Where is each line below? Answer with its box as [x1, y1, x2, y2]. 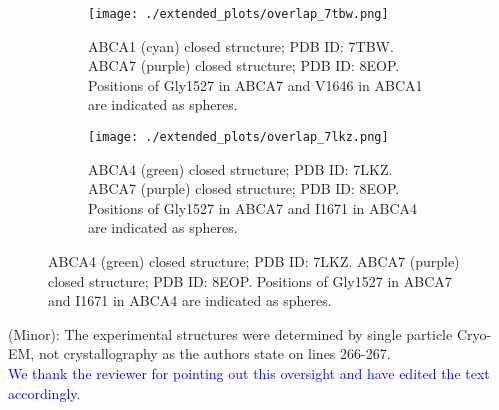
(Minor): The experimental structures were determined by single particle [8, 323, 453, 344]
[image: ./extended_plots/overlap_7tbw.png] [88, 7, 389, 21]
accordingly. [8, 382, 81, 403]
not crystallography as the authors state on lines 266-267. [38, 343, 391, 364]
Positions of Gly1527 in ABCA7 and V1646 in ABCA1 [88, 74, 423, 95]
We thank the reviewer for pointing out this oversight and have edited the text [8, 363, 490, 384]
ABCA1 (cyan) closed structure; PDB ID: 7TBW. [88, 35, 394, 56]
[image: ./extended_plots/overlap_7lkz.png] [88, 130, 389, 145]
